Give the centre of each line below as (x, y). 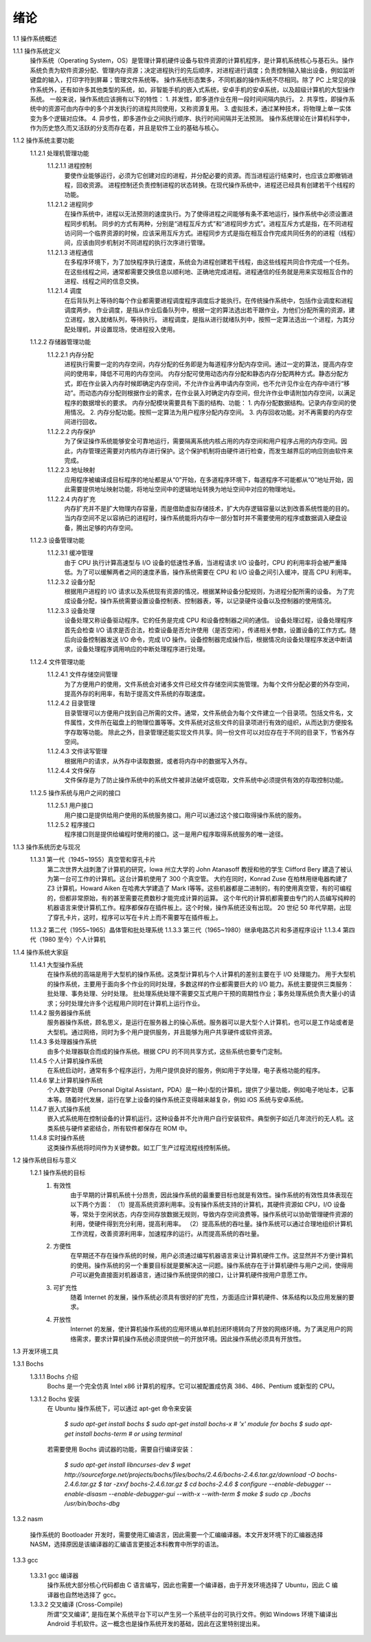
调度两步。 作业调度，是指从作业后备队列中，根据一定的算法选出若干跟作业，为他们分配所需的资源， (206, 310)
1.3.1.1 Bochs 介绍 (54, 1376)
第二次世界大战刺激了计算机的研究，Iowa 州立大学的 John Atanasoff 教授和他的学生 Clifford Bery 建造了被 (197, 869)
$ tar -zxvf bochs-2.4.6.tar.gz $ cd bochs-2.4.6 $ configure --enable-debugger (211, 1484)
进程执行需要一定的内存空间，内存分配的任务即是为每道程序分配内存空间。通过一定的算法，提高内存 (205, 364)
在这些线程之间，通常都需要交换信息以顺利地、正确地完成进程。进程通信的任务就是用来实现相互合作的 (209, 271)
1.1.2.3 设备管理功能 (57, 540)
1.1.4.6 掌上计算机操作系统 (66, 1080)
